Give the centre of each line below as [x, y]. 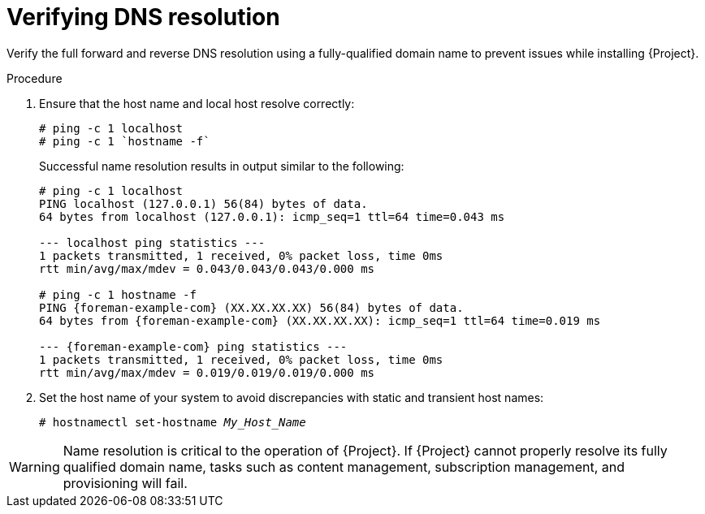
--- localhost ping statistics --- [152, 242]
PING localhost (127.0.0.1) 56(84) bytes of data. [203, 203]
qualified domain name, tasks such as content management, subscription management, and [344, 466]
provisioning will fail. [125, 483]
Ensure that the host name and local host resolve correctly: [197, 103]
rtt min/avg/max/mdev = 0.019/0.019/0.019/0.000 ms [207, 372]
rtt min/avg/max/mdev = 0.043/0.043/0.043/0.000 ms [207, 268]
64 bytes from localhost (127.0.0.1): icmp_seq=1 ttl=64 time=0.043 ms [272, 216]
